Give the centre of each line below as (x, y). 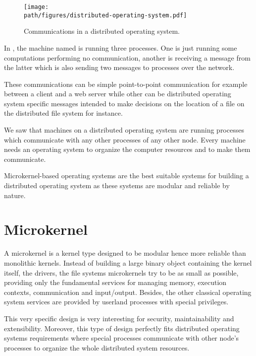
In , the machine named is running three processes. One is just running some (121, 47)
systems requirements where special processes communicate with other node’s (122, 338)
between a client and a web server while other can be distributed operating (118, 94)
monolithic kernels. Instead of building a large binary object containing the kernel (128, 262)
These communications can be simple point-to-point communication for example (126, 84)
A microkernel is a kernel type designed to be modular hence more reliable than (125, 253)
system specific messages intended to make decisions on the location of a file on (124, 103)
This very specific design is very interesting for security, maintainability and (119, 318)
